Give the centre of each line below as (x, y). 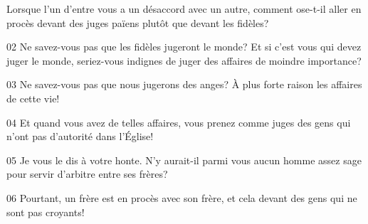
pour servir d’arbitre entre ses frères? (87, 174)
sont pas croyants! (46, 212)
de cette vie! (33, 98)
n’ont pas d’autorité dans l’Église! (80, 136)
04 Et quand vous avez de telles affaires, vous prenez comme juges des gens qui (179, 122)
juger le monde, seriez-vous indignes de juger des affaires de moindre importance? (184, 60)
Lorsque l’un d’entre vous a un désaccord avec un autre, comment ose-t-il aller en (184, 9)
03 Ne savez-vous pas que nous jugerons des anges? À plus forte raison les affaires (184, 84)
